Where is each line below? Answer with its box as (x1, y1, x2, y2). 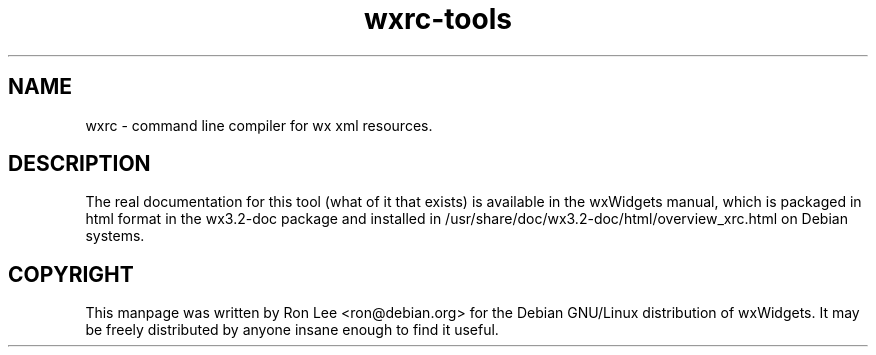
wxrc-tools (364, 2, 512, 36)
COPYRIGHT (8, 261, 134, 287)
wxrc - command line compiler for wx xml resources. (85, 116, 433, 134)
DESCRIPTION (8, 151, 151, 177)
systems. (85, 227, 145, 245)
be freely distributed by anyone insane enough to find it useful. (85, 321, 499, 339)
